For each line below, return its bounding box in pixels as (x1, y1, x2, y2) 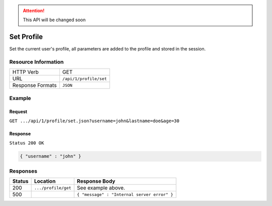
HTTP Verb (12, 69, 39, 76)
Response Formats (12, 82, 57, 89)
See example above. (77, 184, 125, 191)
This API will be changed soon (23, 17, 86, 23)
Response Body (77, 178, 115, 185)
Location (34, 178, 56, 185)
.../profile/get (34, 185, 72, 190)
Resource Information (9, 59, 64, 66)
